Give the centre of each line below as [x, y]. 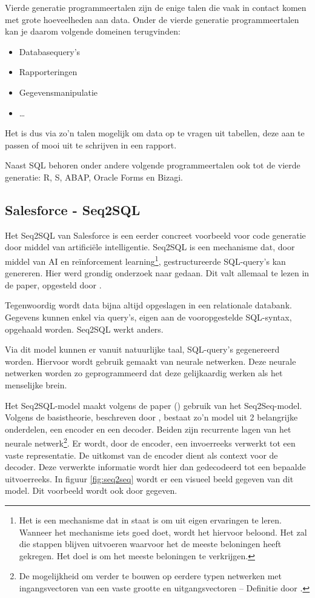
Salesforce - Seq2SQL [73, 209]
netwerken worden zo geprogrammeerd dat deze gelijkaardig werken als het [144, 373]
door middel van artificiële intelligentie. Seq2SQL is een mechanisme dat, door [150, 247]
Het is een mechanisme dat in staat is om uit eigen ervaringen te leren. [150, 520]
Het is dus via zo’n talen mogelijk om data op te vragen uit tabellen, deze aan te [155, 133]
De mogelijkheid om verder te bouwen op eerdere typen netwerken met [150, 576]
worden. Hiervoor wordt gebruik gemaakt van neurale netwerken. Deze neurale [151, 361]
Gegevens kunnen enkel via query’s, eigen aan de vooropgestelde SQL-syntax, [148, 317]
